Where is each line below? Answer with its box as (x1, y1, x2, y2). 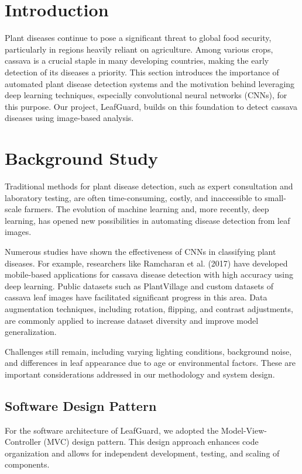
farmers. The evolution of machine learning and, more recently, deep (24, 203, 269, 215)
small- (265, 191, 286, 203)
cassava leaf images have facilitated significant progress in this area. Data (5, 291, 267, 303)
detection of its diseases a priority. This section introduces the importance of (5, 65, 279, 78)
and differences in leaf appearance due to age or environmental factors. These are (5, 357, 296, 369)
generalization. (5, 326, 57, 338)
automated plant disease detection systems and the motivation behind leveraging (5, 77, 295, 89)
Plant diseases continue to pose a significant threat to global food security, (5, 32, 272, 44)
